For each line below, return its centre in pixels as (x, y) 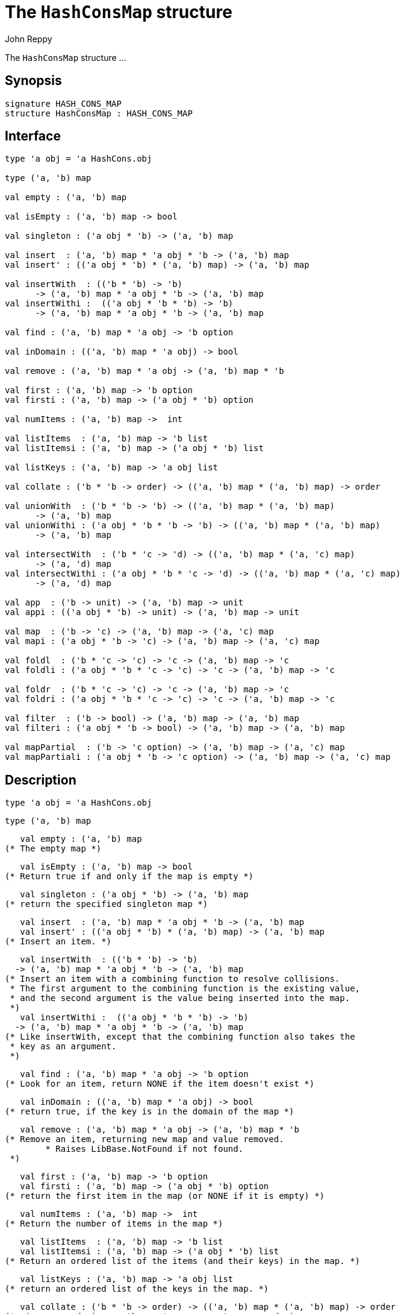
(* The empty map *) (53, 849)
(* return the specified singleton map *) (107, 904)
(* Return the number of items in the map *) (114, 1224)
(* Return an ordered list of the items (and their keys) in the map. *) (183, 1261)
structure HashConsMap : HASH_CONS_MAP (99, 113)
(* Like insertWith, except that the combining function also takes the (180, 1037)
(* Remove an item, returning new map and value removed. (145, 1139)
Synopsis (33, 81)
